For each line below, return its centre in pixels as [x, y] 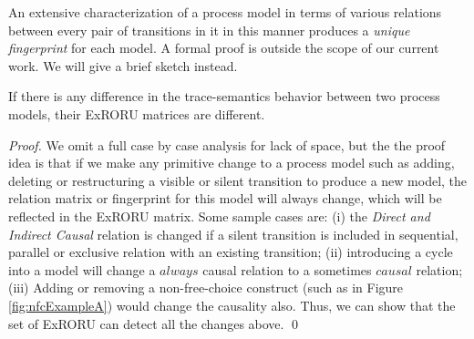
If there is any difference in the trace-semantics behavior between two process [224, 96]
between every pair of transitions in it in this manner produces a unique [209, 30]
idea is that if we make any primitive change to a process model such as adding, [232, 163]
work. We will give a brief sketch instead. [123, 65]
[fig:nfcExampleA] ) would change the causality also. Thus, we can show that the [232, 305]
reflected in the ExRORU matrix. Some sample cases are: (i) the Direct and [219, 216]
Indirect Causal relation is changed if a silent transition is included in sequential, [233, 234]
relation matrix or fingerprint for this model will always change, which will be [225, 198]
